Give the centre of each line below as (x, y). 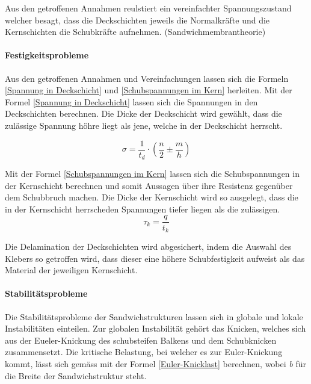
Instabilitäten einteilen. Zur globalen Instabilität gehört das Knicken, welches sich (155, 328)
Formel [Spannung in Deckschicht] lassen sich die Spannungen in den (131, 101)
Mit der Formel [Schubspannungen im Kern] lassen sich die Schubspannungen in (152, 174)
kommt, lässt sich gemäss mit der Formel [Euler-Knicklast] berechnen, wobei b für (155, 363)
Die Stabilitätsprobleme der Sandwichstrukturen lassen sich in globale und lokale (154, 316)
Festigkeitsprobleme (47, 55)
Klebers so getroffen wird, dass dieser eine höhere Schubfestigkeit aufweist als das (155, 258)
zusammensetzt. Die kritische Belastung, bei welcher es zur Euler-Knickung (144, 352)
